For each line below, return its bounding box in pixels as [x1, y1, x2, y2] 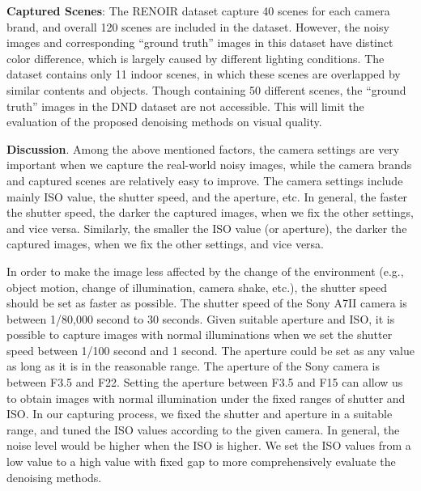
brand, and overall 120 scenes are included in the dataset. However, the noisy [6, 18, 389, 35]
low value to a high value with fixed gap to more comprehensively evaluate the [6, 453, 396, 470]
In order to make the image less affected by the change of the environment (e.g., [6, 262, 404, 279]
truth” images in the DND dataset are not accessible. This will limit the [6, 97, 364, 114]
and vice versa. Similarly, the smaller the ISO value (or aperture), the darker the [6, 219, 407, 236]
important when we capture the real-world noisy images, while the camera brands [6, 156, 412, 173]
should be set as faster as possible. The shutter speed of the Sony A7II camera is [6, 294, 407, 311]
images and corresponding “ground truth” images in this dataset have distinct [6, 34, 393, 51]
